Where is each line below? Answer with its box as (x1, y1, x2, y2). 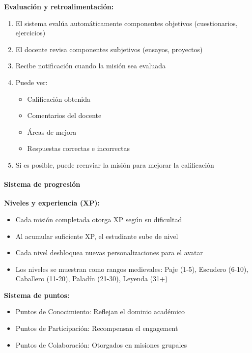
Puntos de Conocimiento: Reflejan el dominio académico (15, 306, 185, 317)
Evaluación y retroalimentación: (4, 1, 114, 11)
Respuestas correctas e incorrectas (27, 143, 130, 153)
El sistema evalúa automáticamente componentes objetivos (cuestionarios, (15, 18, 238, 28)
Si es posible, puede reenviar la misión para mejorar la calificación (15, 159, 214, 170)
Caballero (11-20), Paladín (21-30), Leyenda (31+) (15, 273, 168, 284)
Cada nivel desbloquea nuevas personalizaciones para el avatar (15, 247, 203, 258)
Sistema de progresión (4, 179, 81, 189)
